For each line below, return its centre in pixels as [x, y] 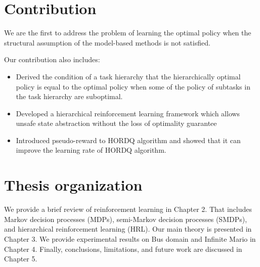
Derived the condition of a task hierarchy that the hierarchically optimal [128, 76]
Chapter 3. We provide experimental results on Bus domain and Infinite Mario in [130, 238]
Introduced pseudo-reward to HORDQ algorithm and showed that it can [128, 140]
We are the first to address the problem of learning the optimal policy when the [128, 33]
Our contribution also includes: [52, 59]
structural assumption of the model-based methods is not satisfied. [107, 42]
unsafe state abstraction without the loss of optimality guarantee [116, 123]
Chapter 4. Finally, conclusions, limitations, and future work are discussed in [123, 249]
